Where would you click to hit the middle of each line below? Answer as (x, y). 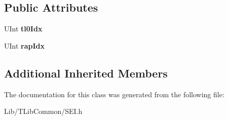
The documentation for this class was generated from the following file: (114, 94)
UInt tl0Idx (23, 29)
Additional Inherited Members (86, 73)
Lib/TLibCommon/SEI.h (43, 111)
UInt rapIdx (25, 45)
